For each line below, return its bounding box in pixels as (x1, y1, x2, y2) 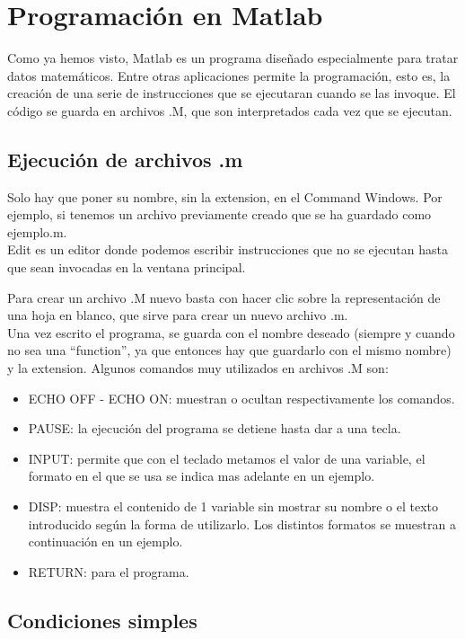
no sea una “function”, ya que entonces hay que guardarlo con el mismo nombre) (7, 341, 452, 359)
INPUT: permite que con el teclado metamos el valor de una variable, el (28, 448, 426, 467)
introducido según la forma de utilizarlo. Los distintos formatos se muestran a (28, 514, 456, 533)
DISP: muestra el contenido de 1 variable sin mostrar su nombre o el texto (28, 497, 439, 516)
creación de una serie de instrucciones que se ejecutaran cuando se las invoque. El (7, 84, 456, 102)
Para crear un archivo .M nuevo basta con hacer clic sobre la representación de (7, 288, 441, 306)
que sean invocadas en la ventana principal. (7, 258, 246, 277)
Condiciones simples (7, 606, 197, 634)
